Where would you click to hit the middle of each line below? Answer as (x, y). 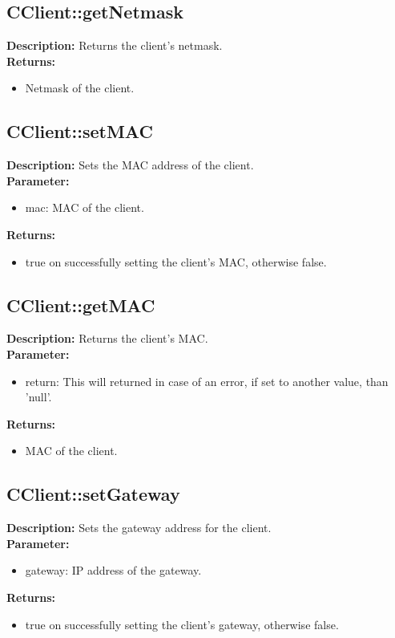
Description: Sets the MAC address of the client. (130, 165)
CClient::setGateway (93, 494)
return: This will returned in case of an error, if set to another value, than (207, 381)
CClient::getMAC (81, 305)
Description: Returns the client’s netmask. (115, 45)
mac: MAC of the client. (85, 207)
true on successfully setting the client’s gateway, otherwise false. (182, 624)
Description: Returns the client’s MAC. (107, 338)
